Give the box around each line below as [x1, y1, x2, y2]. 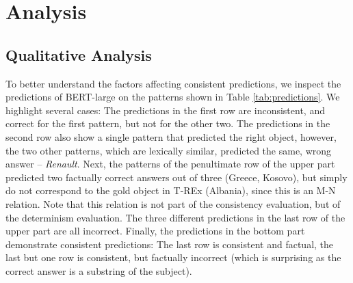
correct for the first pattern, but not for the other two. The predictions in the [5, 116, 330, 131]
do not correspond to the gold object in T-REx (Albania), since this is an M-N [5, 183, 336, 198]
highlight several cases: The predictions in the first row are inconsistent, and [5, 103, 325, 117]
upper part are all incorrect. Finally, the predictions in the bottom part [5, 224, 305, 238]
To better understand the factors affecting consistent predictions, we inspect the [5, 76, 341, 90]
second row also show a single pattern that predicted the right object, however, [5, 129, 337, 144]
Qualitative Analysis [5, 44, 152, 65]
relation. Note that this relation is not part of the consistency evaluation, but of [5, 196, 341, 211]
